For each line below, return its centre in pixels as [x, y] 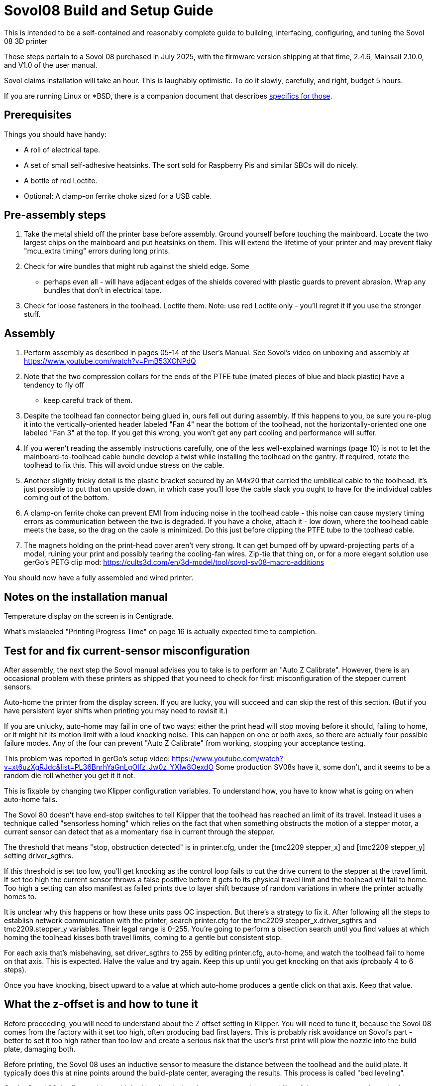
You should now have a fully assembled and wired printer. [99, 578]
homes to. [20, 896]
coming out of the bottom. [67, 498]
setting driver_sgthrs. [39, 855]
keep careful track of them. [88, 401]
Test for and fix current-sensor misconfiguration [127, 651]
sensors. [18, 686]
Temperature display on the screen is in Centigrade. [89, 616]
